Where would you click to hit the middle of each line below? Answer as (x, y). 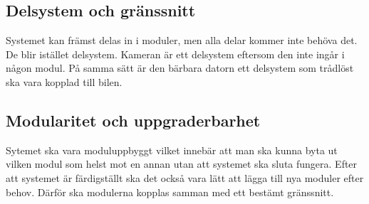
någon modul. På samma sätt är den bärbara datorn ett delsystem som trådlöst (180, 68)
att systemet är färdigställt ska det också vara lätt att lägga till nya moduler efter (185, 177)
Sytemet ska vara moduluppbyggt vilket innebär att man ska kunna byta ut (172, 150)
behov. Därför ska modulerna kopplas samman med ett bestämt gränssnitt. (170, 192)
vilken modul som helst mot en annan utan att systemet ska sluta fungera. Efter (182, 164)
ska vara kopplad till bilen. (64, 81)
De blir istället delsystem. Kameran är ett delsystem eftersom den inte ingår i (175, 54)
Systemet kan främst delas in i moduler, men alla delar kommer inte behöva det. (182, 40)
